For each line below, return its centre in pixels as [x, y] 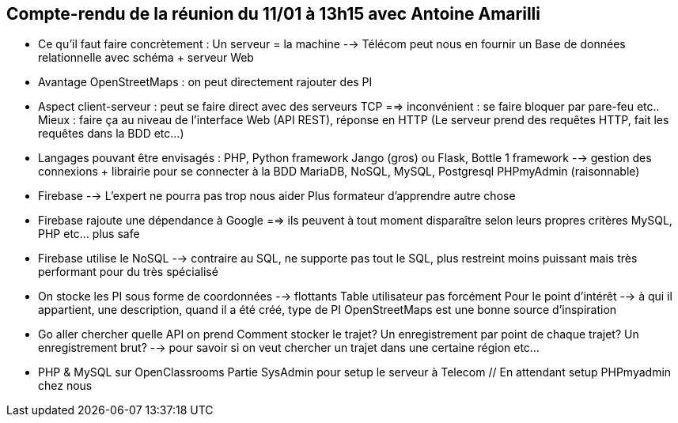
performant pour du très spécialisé [128, 272]
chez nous [65, 386]
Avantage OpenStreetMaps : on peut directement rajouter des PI [205, 82]
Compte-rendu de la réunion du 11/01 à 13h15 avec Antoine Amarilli [273, 14]
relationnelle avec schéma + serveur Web [146, 58]
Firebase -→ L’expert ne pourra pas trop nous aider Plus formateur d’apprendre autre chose [277, 196]
